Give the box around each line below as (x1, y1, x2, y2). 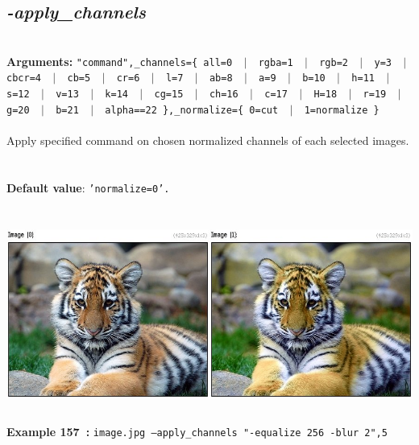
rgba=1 (258, 56, 293, 68)
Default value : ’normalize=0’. (6, 179, 170, 196)
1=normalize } (304, 104, 380, 116)
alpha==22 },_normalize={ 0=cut (105, 104, 279, 116)
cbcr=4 (6, 72, 41, 84)
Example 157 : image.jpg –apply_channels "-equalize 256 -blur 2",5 (6, 422, 388, 439)
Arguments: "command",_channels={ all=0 (6, 52, 233, 69)
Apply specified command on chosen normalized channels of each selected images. (6, 132, 409, 149)
